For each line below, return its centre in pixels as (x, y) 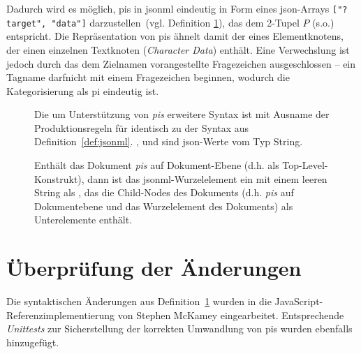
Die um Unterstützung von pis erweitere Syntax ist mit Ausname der (182, 114)
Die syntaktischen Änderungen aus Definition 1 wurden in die (139, 301)
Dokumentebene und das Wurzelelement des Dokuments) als (164, 206)
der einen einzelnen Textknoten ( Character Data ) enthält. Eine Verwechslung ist (178, 49)
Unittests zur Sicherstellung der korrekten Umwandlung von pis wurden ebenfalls (179, 329)
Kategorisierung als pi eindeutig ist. (83, 90)
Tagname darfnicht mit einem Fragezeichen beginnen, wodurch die (148, 77)
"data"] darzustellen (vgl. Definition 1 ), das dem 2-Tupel (175, 22)
